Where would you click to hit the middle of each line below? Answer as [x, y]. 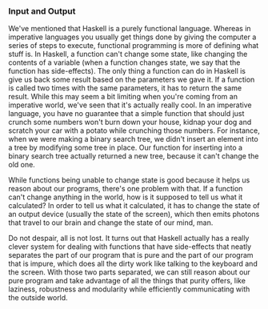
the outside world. [38, 298]
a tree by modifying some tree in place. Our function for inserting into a [125, 148]
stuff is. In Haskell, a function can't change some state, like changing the [128, 54]
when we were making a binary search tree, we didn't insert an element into [133, 139]
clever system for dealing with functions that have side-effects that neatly [130, 247]
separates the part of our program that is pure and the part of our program [131, 255]
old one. [22, 165]
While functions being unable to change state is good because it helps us [129, 180]
